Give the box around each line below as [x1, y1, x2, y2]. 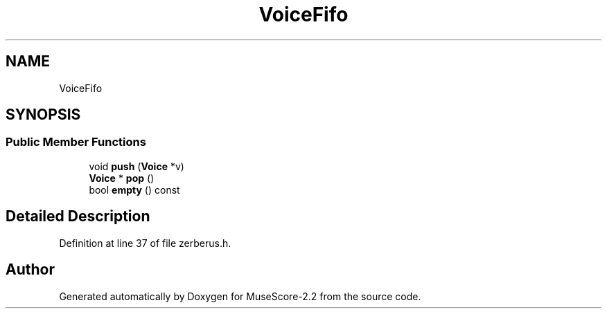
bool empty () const [89, 183, 180, 196]
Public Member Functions [6, 135, 146, 149]
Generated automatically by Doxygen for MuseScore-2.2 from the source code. [59, 290, 421, 302]
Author [6, 261, 55, 279]
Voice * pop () [89, 172, 155, 184]
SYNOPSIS [6, 106, 81, 124]
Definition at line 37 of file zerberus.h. [59, 237, 231, 249]
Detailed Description [6, 207, 150, 225]
